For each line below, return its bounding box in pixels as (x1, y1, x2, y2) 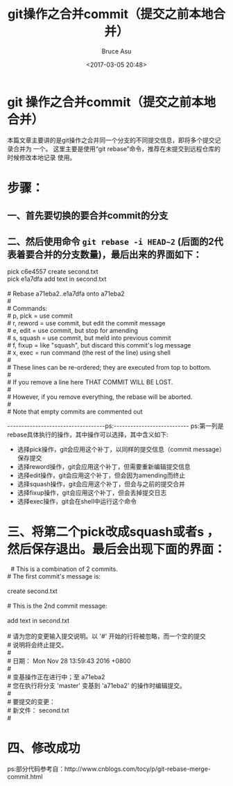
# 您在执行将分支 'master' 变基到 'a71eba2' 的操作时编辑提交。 (7, 681, 186, 690)
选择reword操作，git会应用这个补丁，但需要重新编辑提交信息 (17, 463, 191, 471)
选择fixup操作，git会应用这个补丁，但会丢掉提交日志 (17, 488, 167, 497)
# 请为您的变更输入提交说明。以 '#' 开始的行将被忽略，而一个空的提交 (7, 632, 206, 640)
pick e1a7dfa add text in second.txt (7, 275, 107, 283)
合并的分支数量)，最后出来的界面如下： (34, 248, 202, 260)
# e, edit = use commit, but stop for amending (7, 327, 139, 335)
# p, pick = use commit (7, 311, 73, 320)
